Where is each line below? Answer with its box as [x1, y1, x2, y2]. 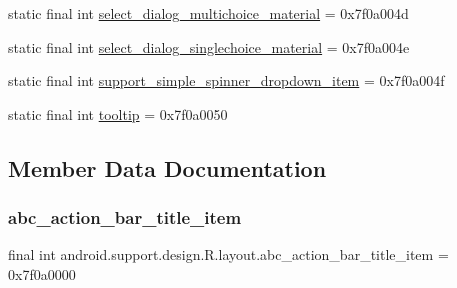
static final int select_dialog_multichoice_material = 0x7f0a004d [8, 3, 409, 23]
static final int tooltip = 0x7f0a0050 [8, 103, 228, 124]
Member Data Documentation [8, 152, 327, 183]
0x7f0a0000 [8, 263, 76, 284]
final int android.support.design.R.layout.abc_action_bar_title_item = [8, 244, 449, 265]
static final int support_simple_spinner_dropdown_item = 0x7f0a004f [8, 70, 445, 91]
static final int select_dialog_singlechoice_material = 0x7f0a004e [8, 36, 410, 57]
